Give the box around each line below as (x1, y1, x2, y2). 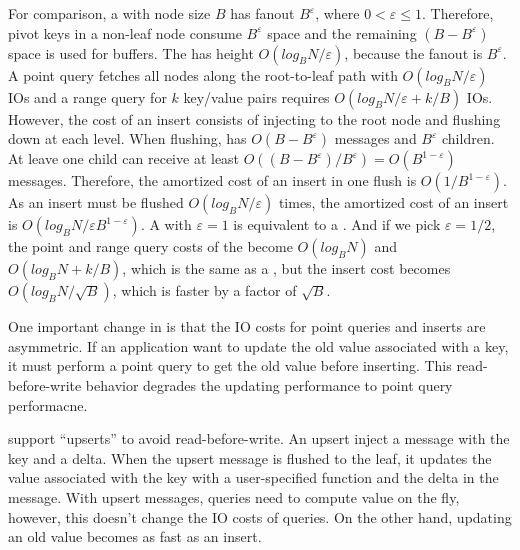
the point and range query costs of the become (8, 236, 293, 257)
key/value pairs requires (183, 86, 330, 107)
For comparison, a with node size (8, 3, 211, 23)
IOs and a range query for (8, 86, 167, 107)
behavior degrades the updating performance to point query (85, 374, 453, 395)
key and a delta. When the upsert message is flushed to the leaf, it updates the (8, 447, 492, 468)
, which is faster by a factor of (112, 280, 297, 301)
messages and (334, 128, 417, 149)
